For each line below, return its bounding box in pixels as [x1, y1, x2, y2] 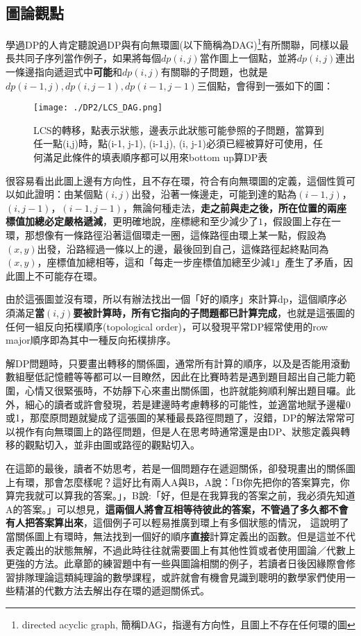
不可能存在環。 [34, 268, 103, 283]
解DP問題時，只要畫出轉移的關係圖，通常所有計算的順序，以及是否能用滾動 [6, 355, 351, 370]
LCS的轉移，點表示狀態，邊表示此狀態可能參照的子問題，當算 [33, 122, 314, 137]
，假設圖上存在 [263, 214, 331, 228]
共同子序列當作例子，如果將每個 [15, 51, 161, 65]
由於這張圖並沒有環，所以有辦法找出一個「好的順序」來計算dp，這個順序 [6, 292, 337, 306]
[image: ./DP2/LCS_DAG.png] [33, 103, 163, 113]
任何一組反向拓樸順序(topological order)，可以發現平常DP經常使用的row [6, 319, 328, 333]
